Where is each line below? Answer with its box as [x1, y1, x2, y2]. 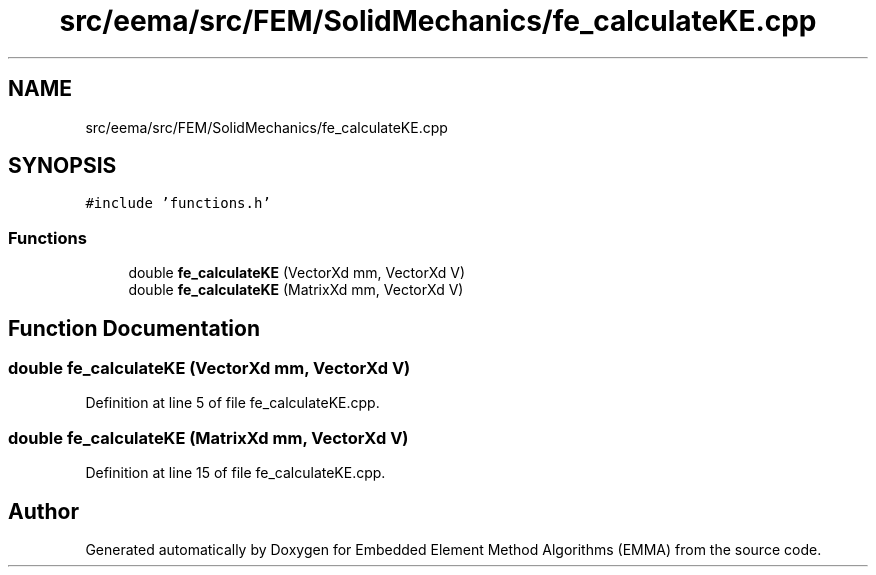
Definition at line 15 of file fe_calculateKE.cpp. [85, 464, 386, 482]
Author [8, 498, 79, 524]
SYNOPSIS [8, 153, 117, 179]
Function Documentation [8, 315, 260, 341]
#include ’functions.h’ [85, 195, 271, 212]
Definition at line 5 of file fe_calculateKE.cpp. [85, 394, 380, 412]
